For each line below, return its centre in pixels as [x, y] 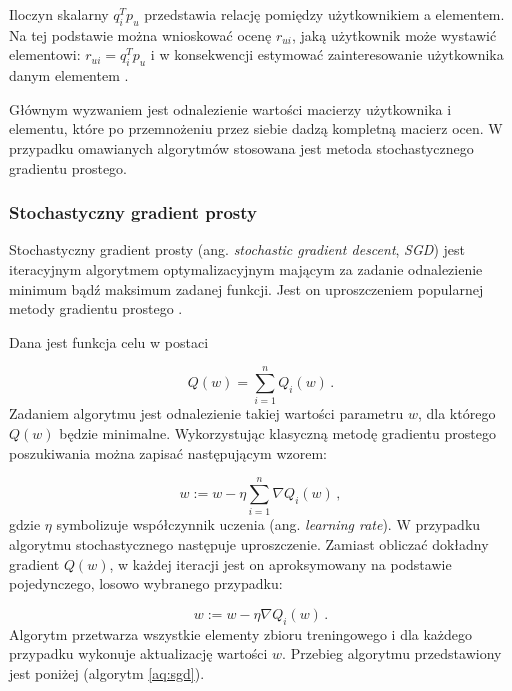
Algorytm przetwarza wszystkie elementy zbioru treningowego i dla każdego [241, 633]
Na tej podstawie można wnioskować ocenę [140, 34]
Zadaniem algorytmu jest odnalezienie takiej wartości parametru [206, 413]
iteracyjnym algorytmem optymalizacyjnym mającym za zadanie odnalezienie [246, 268]
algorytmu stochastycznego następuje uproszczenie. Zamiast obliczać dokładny [249, 543]
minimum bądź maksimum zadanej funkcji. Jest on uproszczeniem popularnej [246, 288]
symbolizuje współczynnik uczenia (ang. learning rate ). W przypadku [268, 524]
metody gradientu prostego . [96, 308]
